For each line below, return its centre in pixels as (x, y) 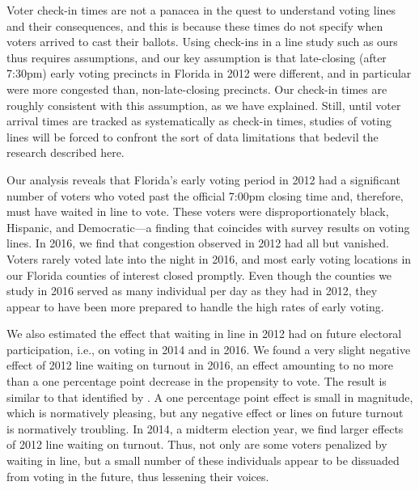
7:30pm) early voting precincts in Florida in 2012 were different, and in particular (209, 73)
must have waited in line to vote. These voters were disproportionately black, (198, 211)
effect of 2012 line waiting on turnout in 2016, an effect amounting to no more (200, 365)
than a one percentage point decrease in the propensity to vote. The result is (197, 381)
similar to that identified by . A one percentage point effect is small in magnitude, (210, 397)
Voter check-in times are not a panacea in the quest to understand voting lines (201, 10)
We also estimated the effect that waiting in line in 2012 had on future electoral (204, 334)
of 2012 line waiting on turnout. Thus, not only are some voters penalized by (197, 444)
